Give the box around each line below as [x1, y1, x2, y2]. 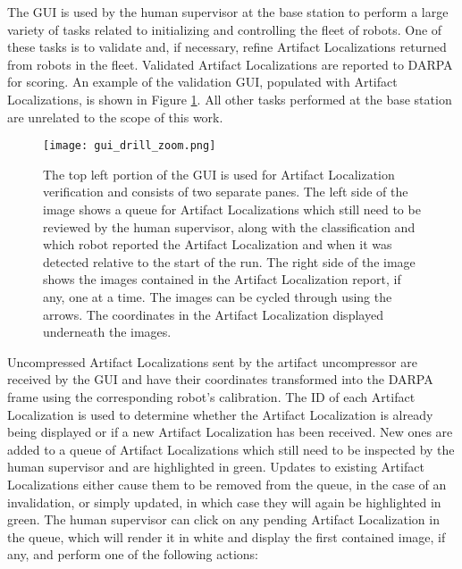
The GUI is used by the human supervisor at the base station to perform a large [7, 3, 449, 21]
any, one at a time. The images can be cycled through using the [43, 287, 392, 305]
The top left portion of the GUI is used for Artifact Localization [43, 164, 395, 183]
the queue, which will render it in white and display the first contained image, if [7, 527, 446, 546]
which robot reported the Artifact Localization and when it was [43, 235, 392, 254]
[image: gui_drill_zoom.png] [43, 139, 216, 153]
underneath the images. [43, 322, 172, 341]
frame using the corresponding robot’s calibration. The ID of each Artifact [7, 387, 416, 406]
